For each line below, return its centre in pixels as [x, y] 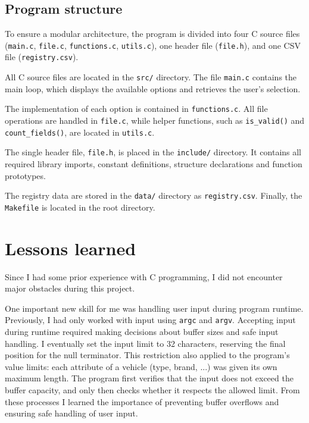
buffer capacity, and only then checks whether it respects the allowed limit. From [152, 390]
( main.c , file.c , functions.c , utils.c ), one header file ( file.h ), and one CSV [153, 45]
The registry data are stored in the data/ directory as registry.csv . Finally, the [154, 195]
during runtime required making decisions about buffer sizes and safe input [142, 332]
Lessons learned [71, 248]
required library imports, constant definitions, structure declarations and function [154, 163]
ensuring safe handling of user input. [71, 413]
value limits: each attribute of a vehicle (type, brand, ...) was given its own [141, 366]
